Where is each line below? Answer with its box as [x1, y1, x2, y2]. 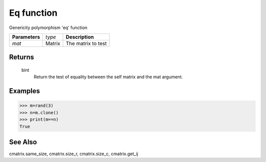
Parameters [12, 33, 40, 40]
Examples [9, 87, 40, 96]
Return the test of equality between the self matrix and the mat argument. [33, 74, 183, 80]
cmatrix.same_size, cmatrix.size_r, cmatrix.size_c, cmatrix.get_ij [9, 151, 138, 157]
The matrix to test [66, 40, 107, 47]
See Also [9, 138, 37, 146]
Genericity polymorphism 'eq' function [9, 25, 88, 31]
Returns [9, 53, 34, 62]
